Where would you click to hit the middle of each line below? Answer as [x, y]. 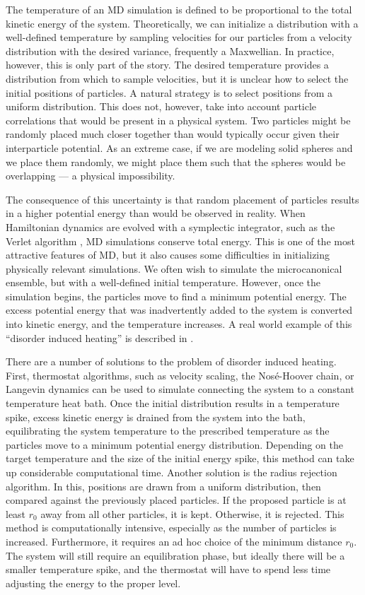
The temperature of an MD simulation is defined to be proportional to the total [179, 9]
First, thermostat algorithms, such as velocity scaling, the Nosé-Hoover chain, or [180, 375]
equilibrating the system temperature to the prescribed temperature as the [168, 431]
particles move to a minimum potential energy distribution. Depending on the [174, 444]
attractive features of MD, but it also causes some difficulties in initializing [168, 255]
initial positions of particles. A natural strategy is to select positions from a [169, 92]
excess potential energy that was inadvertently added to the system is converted [179, 310]
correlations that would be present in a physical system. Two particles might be [178, 120]
